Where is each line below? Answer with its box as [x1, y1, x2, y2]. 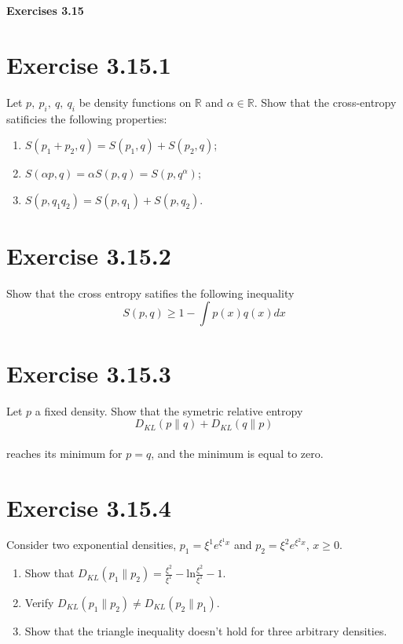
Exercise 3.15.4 [6, 491, 171, 523]
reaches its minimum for [6, 445, 123, 461]
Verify [24, 595, 54, 610]
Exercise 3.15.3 [6, 357, 171, 389]
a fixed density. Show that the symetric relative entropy [35, 402, 303, 419]
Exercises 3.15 [6, 2, 84, 18]
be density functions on [79, 93, 192, 110]
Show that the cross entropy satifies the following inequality [6, 284, 295, 301]
